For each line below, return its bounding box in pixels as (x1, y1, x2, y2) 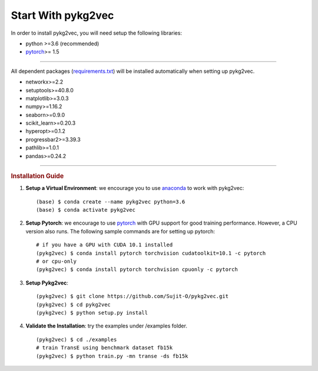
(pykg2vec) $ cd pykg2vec (36, 301, 111, 308)
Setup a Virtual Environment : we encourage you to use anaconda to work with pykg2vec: (25, 185, 244, 192)
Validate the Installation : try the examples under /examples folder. (25, 322, 188, 329)
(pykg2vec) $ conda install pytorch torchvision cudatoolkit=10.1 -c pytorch (36, 250, 266, 256)
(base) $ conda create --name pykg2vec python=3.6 (36, 198, 185, 205)
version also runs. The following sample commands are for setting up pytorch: (25, 228, 215, 235)
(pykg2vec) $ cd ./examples (36, 336, 117, 343)
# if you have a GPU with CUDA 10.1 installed (36, 242, 173, 248)
